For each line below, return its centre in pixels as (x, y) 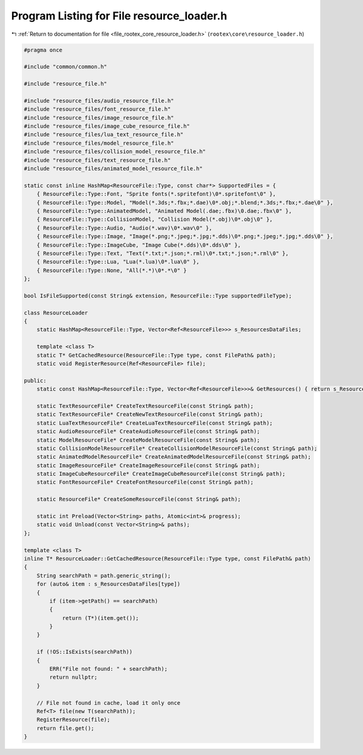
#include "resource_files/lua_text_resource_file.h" (104, 135)
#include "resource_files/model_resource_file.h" (99, 143)
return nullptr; (74, 677)
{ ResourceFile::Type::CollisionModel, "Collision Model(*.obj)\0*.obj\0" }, (155, 219)
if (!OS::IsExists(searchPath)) (85, 652)
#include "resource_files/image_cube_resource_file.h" (107, 126)
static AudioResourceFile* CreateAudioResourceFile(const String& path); (148, 431)
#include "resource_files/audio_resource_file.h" (99, 101)
